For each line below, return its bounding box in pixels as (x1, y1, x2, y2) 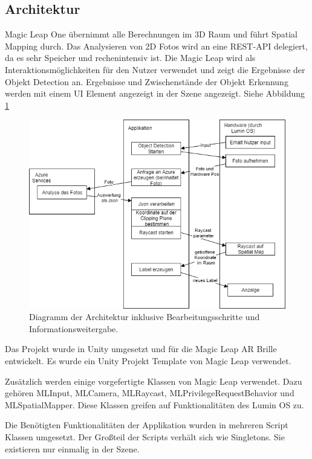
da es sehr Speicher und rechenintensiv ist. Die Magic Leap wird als (5, 51, 256, 64)
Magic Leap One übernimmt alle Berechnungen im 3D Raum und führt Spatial (5, 28, 297, 40)
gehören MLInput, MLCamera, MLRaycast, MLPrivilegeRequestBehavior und (5, 387, 294, 399)
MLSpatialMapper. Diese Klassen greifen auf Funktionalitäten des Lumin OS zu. (5, 398, 304, 411)
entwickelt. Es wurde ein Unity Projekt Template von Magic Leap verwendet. (5, 354, 291, 367)
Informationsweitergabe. (29, 322, 119, 335)
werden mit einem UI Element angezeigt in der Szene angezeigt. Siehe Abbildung (5, 87, 305, 100)
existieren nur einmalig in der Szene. (5, 442, 140, 455)
